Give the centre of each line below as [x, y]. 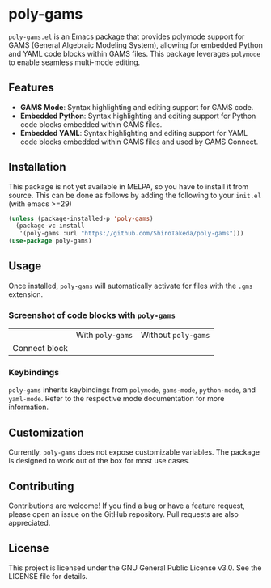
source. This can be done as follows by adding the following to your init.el [135, 195]
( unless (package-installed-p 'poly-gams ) [81, 218]
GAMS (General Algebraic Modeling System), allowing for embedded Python [135, 44]
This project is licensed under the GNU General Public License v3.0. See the [135, 568]
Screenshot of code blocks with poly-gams [92, 315]
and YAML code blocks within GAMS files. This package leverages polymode [135, 53]
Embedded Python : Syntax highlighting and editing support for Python [138, 116]
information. [29, 407]
